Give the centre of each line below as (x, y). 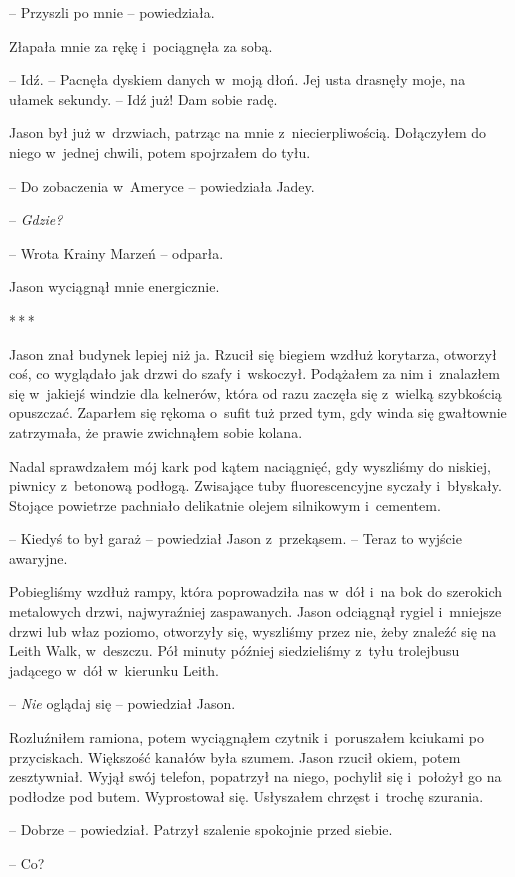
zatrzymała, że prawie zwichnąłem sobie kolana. (156, 431)
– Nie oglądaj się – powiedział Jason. (122, 703)
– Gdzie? (36, 219)
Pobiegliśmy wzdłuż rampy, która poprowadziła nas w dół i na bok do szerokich (256, 591)
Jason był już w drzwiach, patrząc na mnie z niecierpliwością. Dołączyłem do (248, 132)
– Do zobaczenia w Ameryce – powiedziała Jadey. (162, 185)
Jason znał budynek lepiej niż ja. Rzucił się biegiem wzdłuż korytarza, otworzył (253, 353)
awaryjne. (38, 557)
